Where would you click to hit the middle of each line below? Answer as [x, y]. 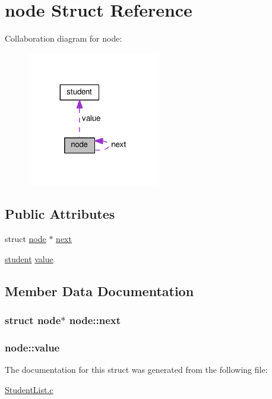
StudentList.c [29, 389]
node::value [32, 347]
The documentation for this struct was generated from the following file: [136, 370]
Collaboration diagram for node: [64, 38]
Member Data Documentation [99, 290]
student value [29, 258]
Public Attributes [60, 214]
